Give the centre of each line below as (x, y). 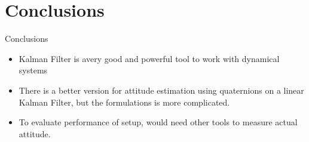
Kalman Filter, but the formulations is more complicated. (124, 102)
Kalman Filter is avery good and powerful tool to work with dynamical (149, 58)
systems (33, 70)
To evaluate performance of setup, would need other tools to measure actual (158, 122)
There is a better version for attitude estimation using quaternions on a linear (161, 90)
